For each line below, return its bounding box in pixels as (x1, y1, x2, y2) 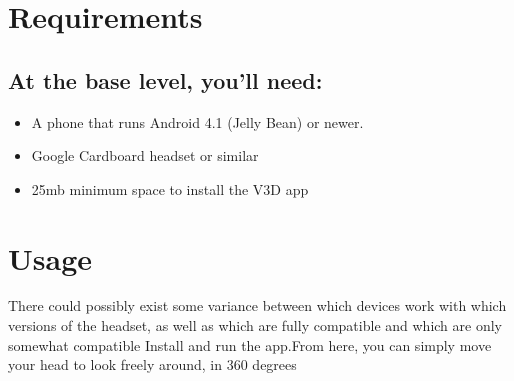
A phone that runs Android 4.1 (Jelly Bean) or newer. (31, 111, 364, 132)
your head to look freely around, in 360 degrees (8, 354, 297, 375)
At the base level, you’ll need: (8, 64, 323, 95)
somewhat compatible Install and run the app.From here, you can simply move (8, 334, 492, 355)
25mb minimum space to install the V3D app (31, 178, 309, 199)
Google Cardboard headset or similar (31, 145, 259, 166)
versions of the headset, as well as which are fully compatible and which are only (8, 315, 502, 336)
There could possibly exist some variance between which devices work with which (8, 295, 507, 316)
